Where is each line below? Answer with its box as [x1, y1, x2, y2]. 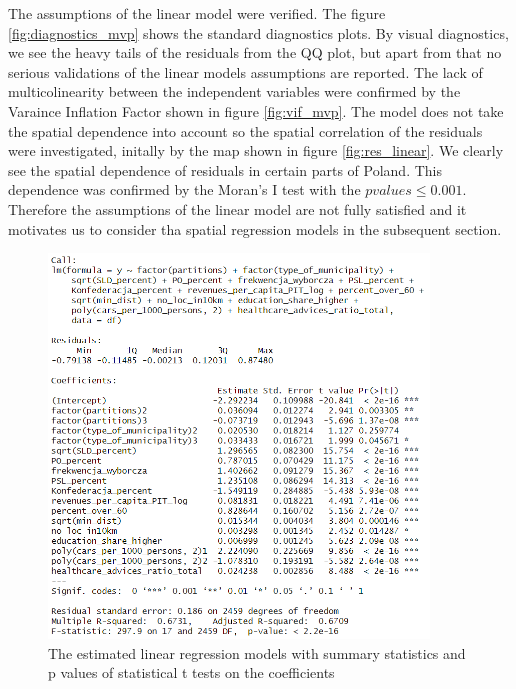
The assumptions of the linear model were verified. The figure [8, 3, 386, 23]
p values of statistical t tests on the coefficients [48, 662, 335, 683]
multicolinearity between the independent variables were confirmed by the [8, 81, 461, 102]
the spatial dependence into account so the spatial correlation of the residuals [8, 120, 483, 141]
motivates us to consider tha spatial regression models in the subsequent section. [8, 218, 502, 239]
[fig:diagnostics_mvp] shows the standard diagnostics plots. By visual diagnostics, [8, 22, 509, 43]
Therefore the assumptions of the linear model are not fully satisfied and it [8, 198, 467, 219]
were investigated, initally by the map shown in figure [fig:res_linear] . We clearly [8, 140, 504, 161]
